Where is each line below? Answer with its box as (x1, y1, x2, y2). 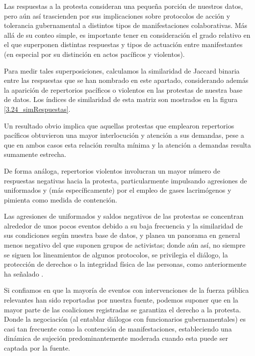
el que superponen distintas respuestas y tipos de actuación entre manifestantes (4, 39, 243, 50)
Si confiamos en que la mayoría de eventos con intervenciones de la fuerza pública (4, 285, 249, 295)
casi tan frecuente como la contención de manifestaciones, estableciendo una (4, 323, 232, 333)
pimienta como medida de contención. (4, 194, 117, 204)
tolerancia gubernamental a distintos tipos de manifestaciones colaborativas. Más (4, 20, 248, 30)
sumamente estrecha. (4, 149, 66, 159)
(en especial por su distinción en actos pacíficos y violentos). (4, 49, 185, 59)
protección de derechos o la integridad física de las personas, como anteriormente (4, 259, 247, 269)
